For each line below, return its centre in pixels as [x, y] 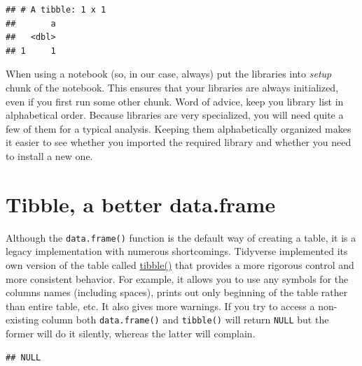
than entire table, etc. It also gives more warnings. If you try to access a [160, 306]
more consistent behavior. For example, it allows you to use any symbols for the [177, 278]
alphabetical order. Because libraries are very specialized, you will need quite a [175, 115]
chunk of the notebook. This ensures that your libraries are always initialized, [172, 87]
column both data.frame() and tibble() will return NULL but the [185, 320]
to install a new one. [49, 155]
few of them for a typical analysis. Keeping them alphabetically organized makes [179, 128]
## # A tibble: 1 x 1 [56, 10]
